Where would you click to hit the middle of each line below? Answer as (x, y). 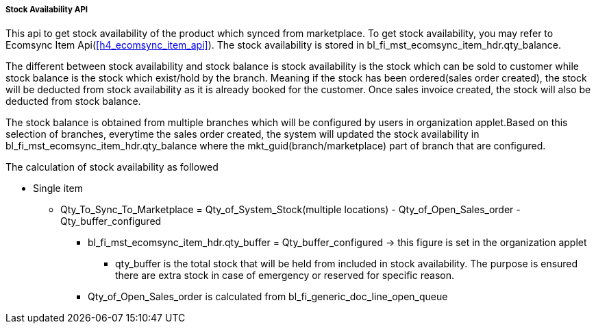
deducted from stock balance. (73, 101)
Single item (58, 188)
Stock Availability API (47, 10)
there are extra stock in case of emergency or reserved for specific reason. (285, 276)
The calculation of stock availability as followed (112, 167)
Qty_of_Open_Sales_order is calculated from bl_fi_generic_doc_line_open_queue (268, 297)
